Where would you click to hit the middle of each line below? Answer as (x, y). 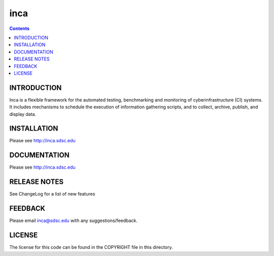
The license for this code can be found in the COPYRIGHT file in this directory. (91, 247)
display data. (23, 114)
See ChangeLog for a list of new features (52, 194)
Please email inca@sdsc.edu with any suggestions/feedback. (74, 220)
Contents (20, 28)
